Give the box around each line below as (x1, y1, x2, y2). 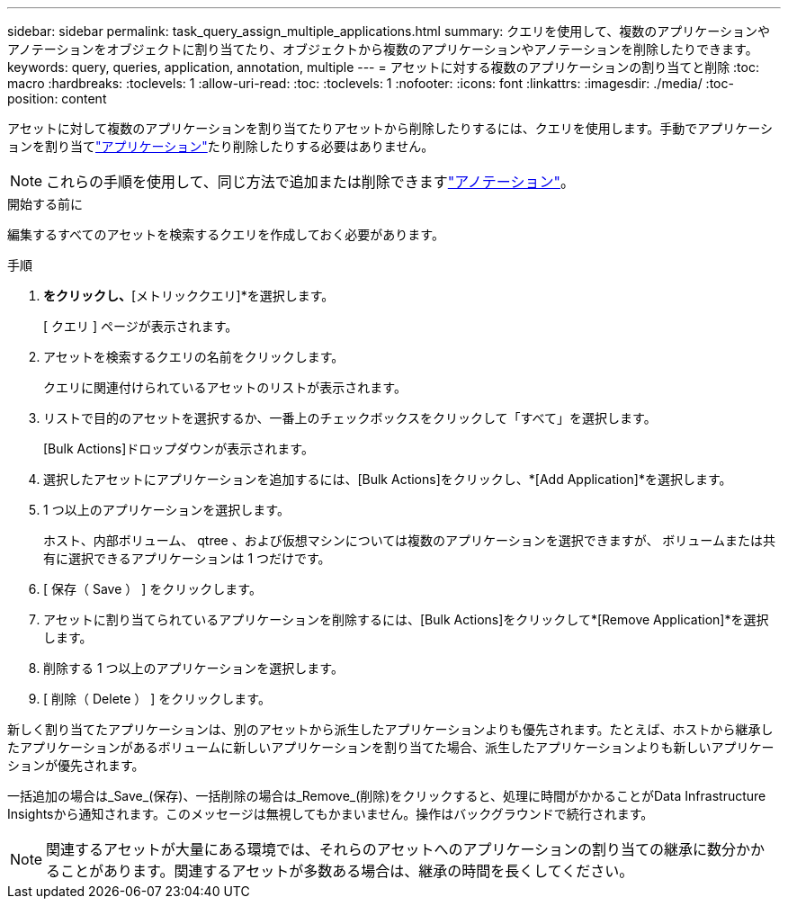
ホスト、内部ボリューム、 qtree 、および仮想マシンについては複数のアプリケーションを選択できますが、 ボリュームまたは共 (43, 533, 775, 548)
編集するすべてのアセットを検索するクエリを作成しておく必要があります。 (7, 227, 444, 242)
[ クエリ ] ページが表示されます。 (43, 318, 238, 334)
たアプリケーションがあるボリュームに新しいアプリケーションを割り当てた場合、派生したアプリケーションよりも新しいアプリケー (7, 740, 775, 755)
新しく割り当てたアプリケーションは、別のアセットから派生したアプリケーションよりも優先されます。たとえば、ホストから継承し (7, 722, 774, 737)
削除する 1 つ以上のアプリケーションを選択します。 (43, 660, 344, 676)
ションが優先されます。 (7, 758, 145, 773)
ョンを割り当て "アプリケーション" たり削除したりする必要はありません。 (7, 139, 434, 154)
